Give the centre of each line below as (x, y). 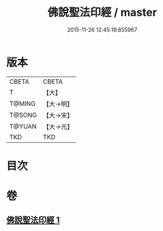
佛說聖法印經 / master (102, 12)
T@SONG (23, 115)
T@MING (23, 103)
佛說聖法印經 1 (33, 220)
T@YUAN (23, 126)
